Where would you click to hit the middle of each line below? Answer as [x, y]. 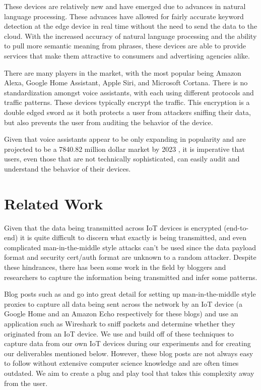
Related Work [54, 203]
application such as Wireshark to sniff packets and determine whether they [120, 323]
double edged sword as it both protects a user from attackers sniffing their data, [127, 112]
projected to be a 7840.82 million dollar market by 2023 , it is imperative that [124, 149]
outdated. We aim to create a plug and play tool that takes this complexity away [129, 373]
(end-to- [236, 227]
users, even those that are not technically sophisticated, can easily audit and [122, 159]
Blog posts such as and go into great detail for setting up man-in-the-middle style [130, 294]
